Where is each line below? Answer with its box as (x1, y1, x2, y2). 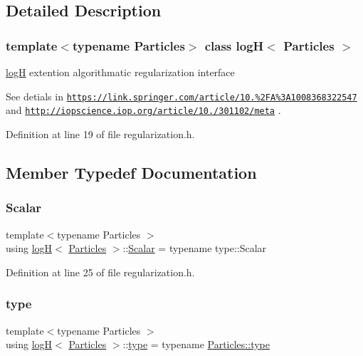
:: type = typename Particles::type (122, 337, 270, 352)
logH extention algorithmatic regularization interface (6, 65, 235, 79)
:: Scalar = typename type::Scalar (122, 241, 267, 256)
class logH (204, 36, 264, 54)
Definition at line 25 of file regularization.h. (6, 264, 195, 279)
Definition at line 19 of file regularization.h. (6, 126, 195, 141)
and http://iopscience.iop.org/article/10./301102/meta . (6, 103, 281, 117)
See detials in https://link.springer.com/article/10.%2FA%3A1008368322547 (6, 88, 357, 103)
